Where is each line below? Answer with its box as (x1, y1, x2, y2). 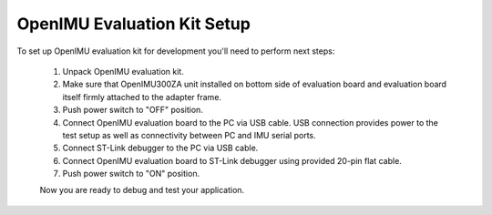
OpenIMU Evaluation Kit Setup (16, 14, 251, 34)
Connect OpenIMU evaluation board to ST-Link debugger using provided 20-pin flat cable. (62, 155, 403, 166)
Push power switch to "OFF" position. (62, 105, 204, 116)
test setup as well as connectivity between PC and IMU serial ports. (62, 129, 316, 140)
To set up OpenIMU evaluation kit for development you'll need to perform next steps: (16, 46, 335, 56)
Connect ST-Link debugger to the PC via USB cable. (62, 142, 259, 154)
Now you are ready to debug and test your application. (39, 185, 245, 196)
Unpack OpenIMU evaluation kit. (62, 66, 184, 77)
